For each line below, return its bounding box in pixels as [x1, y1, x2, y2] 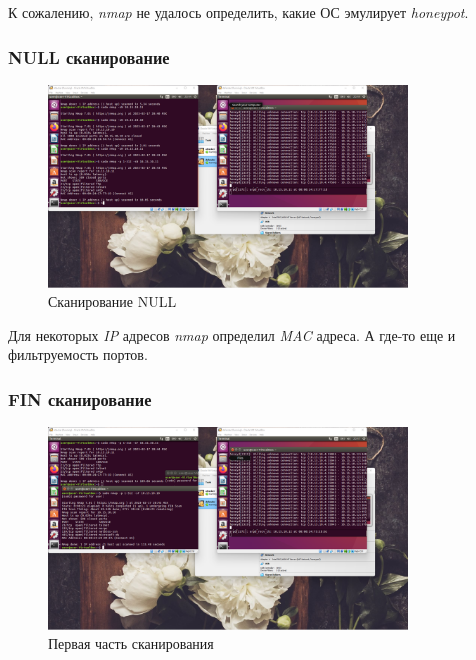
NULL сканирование [8, 44, 170, 69]
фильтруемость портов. [8, 344, 148, 365]
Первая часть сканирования [48, 633, 214, 654]
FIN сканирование [8, 386, 152, 411]
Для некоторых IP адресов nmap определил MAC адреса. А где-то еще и [8, 324, 456, 345]
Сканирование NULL [48, 291, 177, 312]
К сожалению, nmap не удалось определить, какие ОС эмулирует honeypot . [8, 2, 469, 22]
